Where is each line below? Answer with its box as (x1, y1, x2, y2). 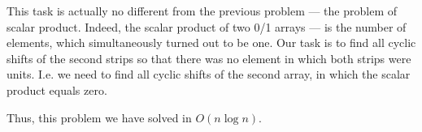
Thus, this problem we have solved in (7, 109, 192, 126)
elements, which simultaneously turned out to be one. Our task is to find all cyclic (7, 34, 416, 51)
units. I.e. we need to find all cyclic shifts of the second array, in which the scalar (7, 66, 411, 83)
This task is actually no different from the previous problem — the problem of (7, 2, 398, 19)
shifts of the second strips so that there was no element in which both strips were (7, 49, 411, 66)
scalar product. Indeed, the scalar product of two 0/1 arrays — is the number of (7, 18, 407, 35)
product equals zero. (7, 81, 107, 98)
